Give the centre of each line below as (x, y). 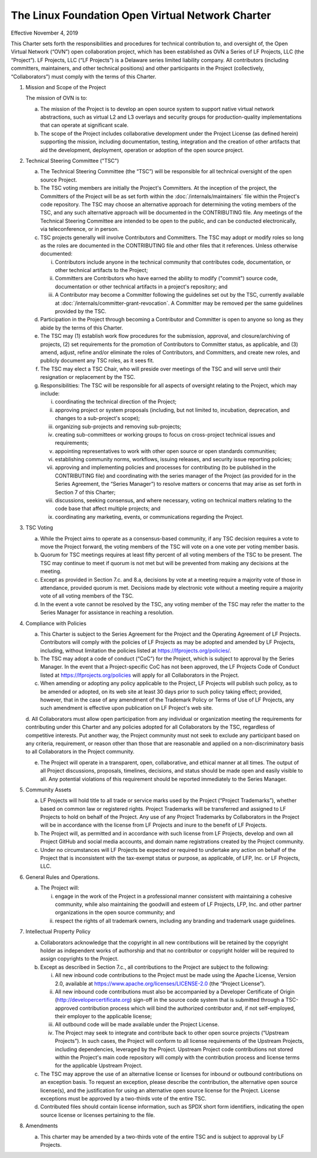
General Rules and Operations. (63, 877)
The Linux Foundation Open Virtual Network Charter (141, 15)
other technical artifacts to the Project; (101, 270)
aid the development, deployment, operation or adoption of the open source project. (142, 150)
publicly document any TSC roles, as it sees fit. (97, 361)
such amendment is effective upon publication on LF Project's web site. (127, 708)
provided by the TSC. (81, 311)
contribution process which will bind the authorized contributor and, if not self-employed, (188, 1008)
